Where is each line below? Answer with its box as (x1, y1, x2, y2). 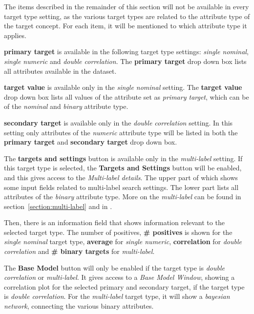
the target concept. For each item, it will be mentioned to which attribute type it (4, 21, 247, 31)
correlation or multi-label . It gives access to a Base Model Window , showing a (4, 272, 235, 282)
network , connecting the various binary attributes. (4, 301, 154, 311)
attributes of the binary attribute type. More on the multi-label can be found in (4, 191, 241, 202)
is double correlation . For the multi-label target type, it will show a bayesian (4, 291, 230, 301)
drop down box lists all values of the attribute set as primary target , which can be (4, 91, 249, 102)
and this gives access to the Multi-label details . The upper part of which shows (4, 172, 238, 182)
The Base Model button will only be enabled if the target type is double (4, 262, 225, 272)
